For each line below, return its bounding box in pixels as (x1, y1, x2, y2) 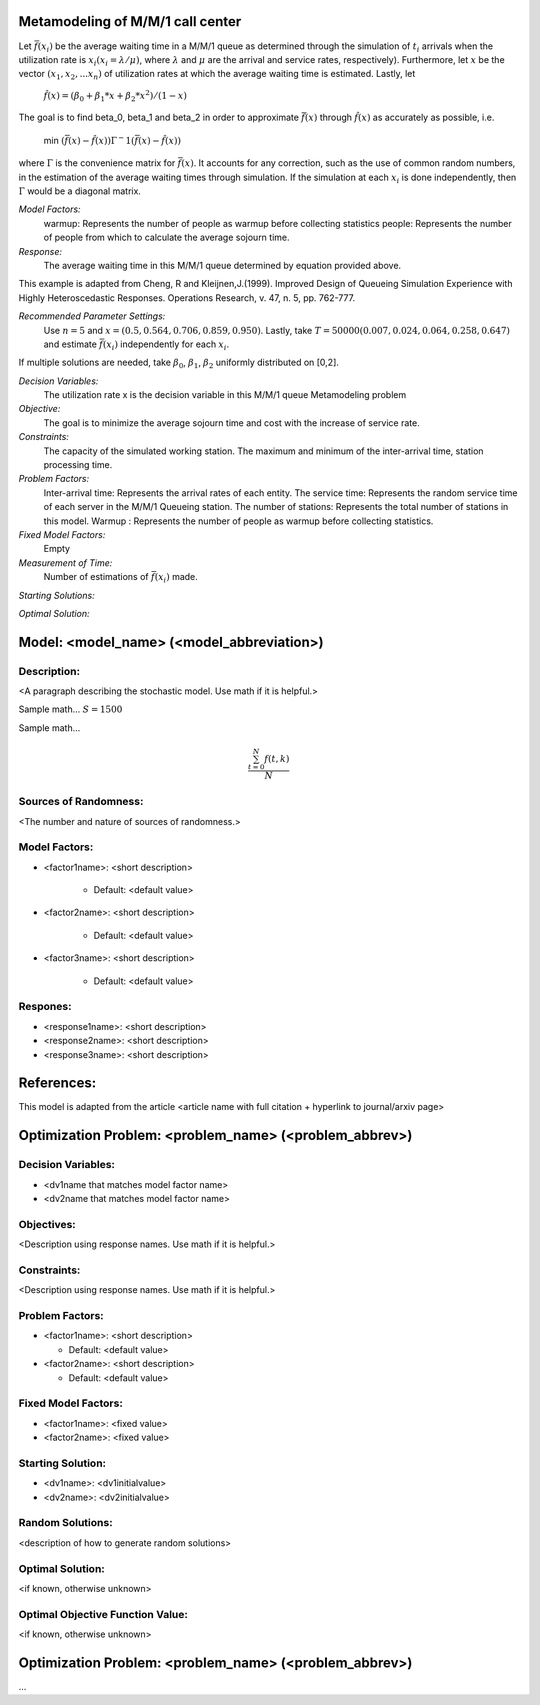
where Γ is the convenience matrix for (18, 157, 176, 169)
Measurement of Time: (18, 556, 113, 569)
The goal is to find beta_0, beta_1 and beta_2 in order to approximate (18, 111, 300, 124)
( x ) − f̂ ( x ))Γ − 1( (68, 133, 135, 146)
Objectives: (18, 1217, 77, 1231)
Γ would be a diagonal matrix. (18, 185, 142, 197)
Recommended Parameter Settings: (18, 310, 166, 322)
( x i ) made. (154, 571, 199, 585)
